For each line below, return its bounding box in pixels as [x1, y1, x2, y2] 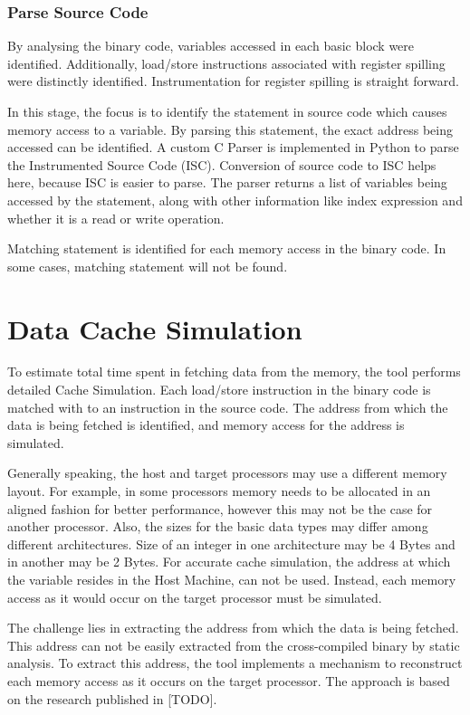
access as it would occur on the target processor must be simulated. [7, 587, 382, 606]
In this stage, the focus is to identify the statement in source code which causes [7, 102, 447, 120]
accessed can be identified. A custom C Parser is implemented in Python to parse [7, 138, 459, 157]
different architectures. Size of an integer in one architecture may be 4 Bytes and [7, 534, 456, 553]
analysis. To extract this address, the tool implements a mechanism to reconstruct [7, 653, 463, 672]
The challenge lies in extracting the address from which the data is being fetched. [7, 618, 459, 637]
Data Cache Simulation [7, 310, 302, 347]
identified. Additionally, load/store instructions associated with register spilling [7, 53, 446, 72]
